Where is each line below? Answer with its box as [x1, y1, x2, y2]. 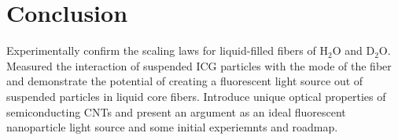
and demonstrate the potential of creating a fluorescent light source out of [6, 73, 363, 89]
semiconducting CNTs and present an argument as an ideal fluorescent [6, 103, 346, 120]
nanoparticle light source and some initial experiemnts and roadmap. [6, 119, 338, 135]
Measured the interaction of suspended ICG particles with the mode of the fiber [6, 57, 392, 74]
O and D [332, 42, 375, 59]
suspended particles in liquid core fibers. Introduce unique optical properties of [6, 88, 386, 104]
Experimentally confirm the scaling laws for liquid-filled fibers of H [6, 42, 328, 59]
